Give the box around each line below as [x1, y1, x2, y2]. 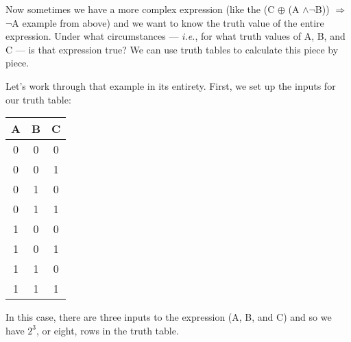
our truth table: [5, 92, 71, 106]
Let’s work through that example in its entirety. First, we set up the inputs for [5, 78, 336, 93]
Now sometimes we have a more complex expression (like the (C [5, 2, 275, 16]
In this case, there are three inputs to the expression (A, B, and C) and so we [5, 310, 332, 324]
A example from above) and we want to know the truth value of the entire [12, 15, 324, 29]
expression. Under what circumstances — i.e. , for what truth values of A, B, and [5, 29, 346, 43]
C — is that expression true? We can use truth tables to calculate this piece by [5, 42, 339, 56]
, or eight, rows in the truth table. [36, 323, 179, 337]
